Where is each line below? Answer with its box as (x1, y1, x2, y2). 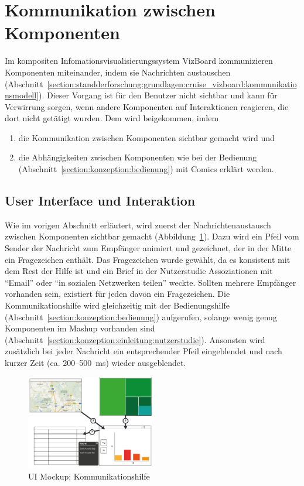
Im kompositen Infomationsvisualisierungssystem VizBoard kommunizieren (5, 54, 273, 67)
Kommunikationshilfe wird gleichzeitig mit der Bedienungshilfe (5, 299, 230, 312)
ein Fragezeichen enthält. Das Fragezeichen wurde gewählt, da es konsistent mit (5, 253, 291, 265)
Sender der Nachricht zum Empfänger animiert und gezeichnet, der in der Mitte (5, 242, 292, 254)
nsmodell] (5, 89, 39, 101)
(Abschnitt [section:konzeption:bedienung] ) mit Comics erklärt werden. (18, 163, 274, 175)
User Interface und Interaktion (5, 191, 196, 210)
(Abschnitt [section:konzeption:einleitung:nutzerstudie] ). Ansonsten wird (5, 333, 265, 345)
